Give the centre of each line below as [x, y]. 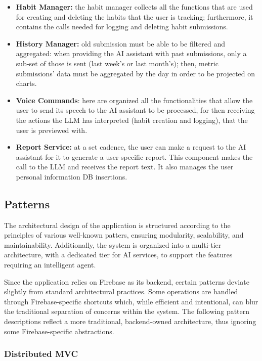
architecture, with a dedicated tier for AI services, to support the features [118, 255]
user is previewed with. [52, 130]
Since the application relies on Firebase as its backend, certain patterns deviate [127, 281]
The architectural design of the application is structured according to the [117, 225]
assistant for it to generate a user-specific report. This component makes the [134, 156]
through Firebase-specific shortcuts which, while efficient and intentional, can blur [131, 301]
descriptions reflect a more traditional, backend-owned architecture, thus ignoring [130, 321]
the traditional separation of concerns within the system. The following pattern [127, 311]
